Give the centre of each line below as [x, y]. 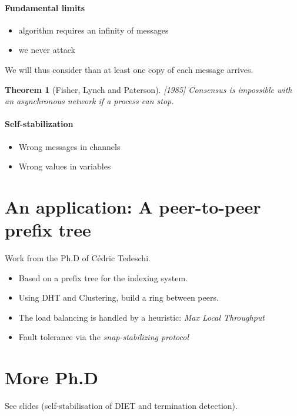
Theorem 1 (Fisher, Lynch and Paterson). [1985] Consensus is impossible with [148, 89]
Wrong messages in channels [69, 146]
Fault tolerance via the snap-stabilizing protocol [104, 337]
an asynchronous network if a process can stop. [89, 101]
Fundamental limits [45, 7]
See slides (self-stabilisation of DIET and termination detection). [121, 406]
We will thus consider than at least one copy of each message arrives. [129, 69]
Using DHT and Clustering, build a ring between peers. [119, 297]
